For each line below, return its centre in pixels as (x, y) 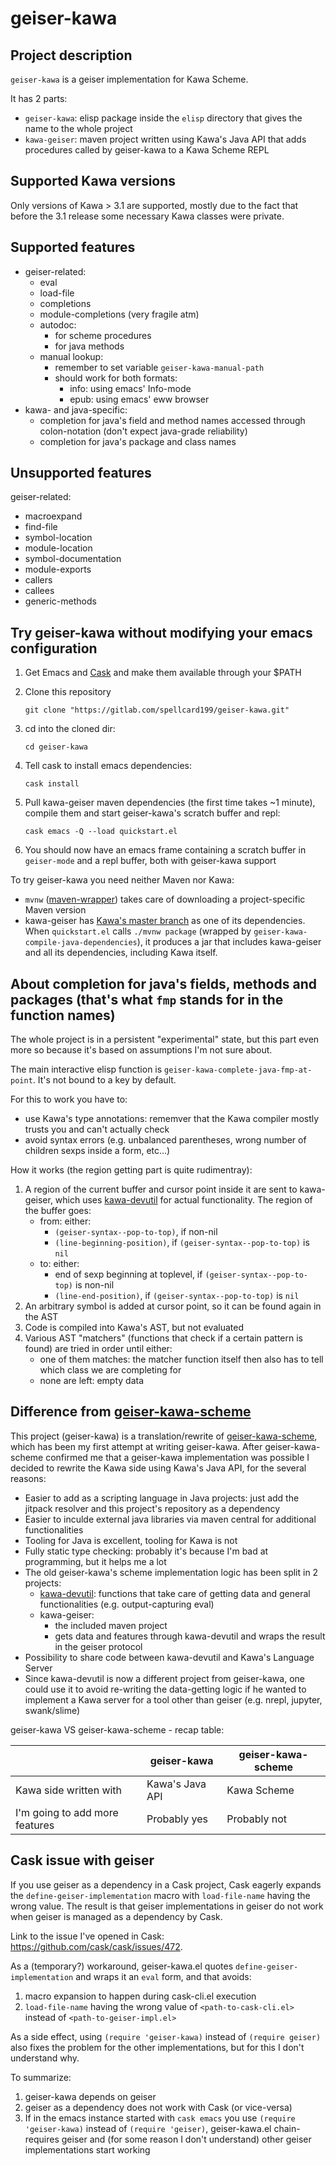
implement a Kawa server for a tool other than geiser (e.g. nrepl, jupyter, (173, 1699)
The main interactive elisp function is (86, 1069)
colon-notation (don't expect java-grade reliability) (143, 431)
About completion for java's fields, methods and (163, 983)
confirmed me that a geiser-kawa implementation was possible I (177, 1457)
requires (42, 2139)
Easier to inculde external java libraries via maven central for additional (170, 1519)
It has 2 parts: (39, 98)
